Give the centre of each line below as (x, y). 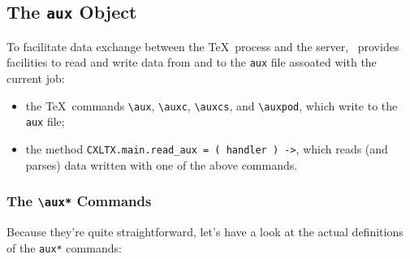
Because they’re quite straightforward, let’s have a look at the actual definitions (205, 231)
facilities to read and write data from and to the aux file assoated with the (192, 62)
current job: (36, 78)
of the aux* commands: (64, 247)
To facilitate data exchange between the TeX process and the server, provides (203, 46)
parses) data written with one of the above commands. (162, 164)
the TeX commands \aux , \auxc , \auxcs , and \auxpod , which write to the (211, 105)
